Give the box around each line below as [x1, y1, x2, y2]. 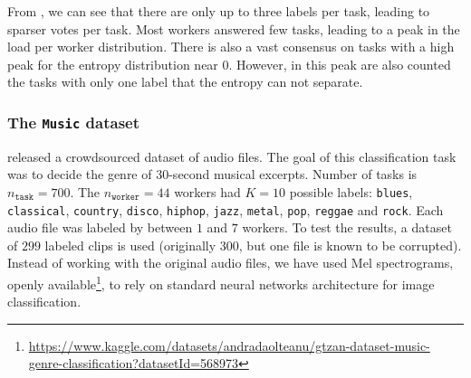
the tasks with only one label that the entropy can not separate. [7, 72, 363, 91]
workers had [174, 182, 241, 201]
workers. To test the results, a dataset [242, 218, 452, 237]
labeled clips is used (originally [44, 235, 216, 254]
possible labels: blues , [289, 182, 413, 201]
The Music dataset [7, 110, 139, 133]
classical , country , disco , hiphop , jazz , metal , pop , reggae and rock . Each [7, 200, 444, 219]
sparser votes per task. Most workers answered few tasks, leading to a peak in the [7, 19, 460, 38]
